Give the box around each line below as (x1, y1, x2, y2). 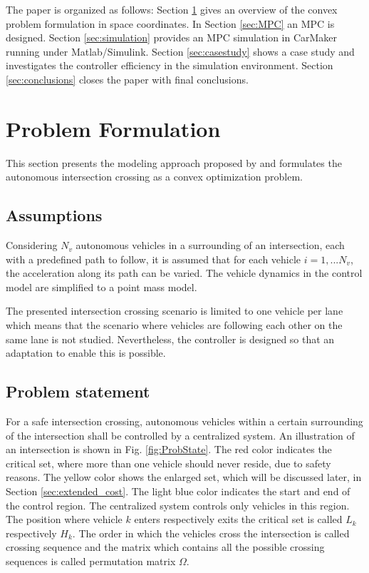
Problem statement (6, 380, 150, 402)
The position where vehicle (6, 512, 123, 527)
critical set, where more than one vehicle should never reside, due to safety (6, 455, 331, 470)
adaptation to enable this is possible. (6, 345, 166, 360)
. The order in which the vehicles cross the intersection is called (72, 525, 350, 540)
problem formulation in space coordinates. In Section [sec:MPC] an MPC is (6, 16, 335, 31)
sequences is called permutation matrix (6, 553, 176, 568)
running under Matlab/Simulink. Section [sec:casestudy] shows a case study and (6, 44, 355, 59)
